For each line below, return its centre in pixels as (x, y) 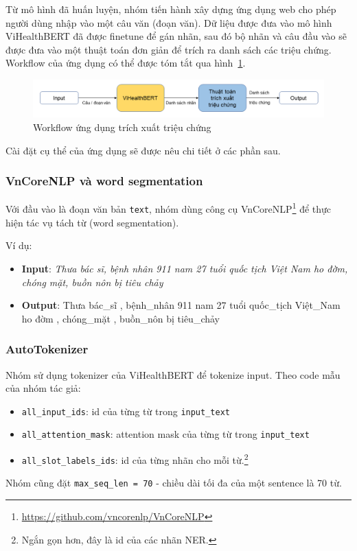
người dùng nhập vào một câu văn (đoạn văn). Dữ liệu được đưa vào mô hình (169, 22)
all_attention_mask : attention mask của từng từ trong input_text (165, 434)
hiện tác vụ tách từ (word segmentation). (92, 222)
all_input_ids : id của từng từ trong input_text (126, 411)
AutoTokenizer (47, 349)
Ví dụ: (19, 245)
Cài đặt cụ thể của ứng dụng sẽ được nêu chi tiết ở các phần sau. (143, 150)
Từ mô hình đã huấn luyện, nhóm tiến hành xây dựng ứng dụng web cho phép (171, 9)
